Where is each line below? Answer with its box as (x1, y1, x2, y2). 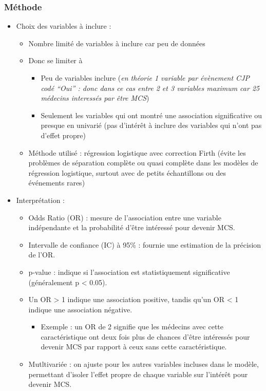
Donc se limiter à (28, 55, 83, 66)
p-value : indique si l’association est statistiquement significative (28, 266, 230, 277)
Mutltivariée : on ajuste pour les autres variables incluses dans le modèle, (28, 359, 259, 369)
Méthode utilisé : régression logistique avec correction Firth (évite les (28, 147, 246, 158)
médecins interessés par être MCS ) (41, 92, 149, 103)
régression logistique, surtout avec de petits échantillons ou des (28, 167, 226, 178)
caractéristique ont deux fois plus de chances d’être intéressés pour (41, 331, 250, 342)
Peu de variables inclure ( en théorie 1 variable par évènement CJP (41, 72, 250, 83)
